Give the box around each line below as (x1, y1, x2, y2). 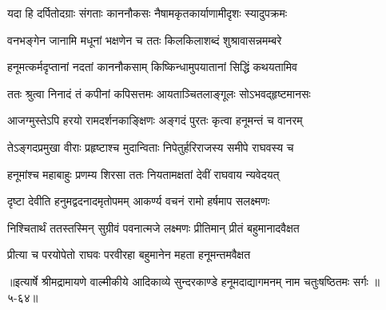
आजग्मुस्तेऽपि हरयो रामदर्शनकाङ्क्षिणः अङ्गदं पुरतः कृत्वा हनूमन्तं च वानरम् (7, 112, 303, 129)
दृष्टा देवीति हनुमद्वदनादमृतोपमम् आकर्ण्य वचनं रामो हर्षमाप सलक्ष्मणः (7, 193, 270, 209)
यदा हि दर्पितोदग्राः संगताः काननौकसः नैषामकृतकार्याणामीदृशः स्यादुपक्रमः (7, 5, 288, 21)
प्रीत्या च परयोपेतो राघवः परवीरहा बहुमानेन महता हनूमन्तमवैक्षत (7, 246, 251, 263)
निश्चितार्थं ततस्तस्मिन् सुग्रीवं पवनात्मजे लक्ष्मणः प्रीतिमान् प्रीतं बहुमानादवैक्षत (7, 219, 300, 236)
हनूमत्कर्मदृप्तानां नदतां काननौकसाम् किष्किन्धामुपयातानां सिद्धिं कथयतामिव (7, 58, 297, 75)
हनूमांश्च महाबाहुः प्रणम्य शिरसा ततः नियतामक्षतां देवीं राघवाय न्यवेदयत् (7, 165, 280, 182)
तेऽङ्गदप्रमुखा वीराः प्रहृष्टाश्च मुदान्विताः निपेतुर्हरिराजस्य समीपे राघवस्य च (7, 138, 294, 155)
